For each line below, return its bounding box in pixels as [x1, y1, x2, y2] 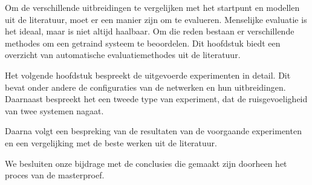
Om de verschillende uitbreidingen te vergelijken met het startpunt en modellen [5, 1, 300, 13]
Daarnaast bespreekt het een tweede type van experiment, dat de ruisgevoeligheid [5, 92, 308, 105]
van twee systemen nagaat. [5, 104, 104, 117]
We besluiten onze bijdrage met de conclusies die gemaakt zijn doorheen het [5, 157, 287, 169]
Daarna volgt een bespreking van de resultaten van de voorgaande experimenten [5, 125, 302, 137]
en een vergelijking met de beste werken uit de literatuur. [5, 136, 217, 149]
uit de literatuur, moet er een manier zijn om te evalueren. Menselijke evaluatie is [5, 13, 307, 25]
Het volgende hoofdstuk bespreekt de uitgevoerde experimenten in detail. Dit [5, 68, 291, 81]
